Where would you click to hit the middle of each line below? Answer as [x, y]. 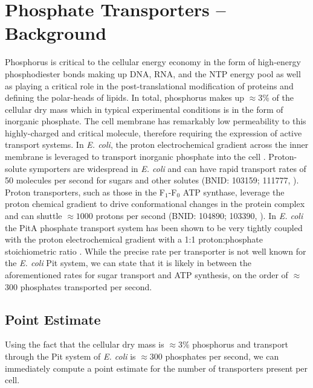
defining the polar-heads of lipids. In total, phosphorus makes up [125, 97]
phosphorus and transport [240, 344]
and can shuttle [34, 216]
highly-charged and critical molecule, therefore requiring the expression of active [153, 132]
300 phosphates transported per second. [79, 286]
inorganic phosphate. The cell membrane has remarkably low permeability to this [156, 121]
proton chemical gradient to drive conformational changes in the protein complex [155, 204]
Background [56, 33]
